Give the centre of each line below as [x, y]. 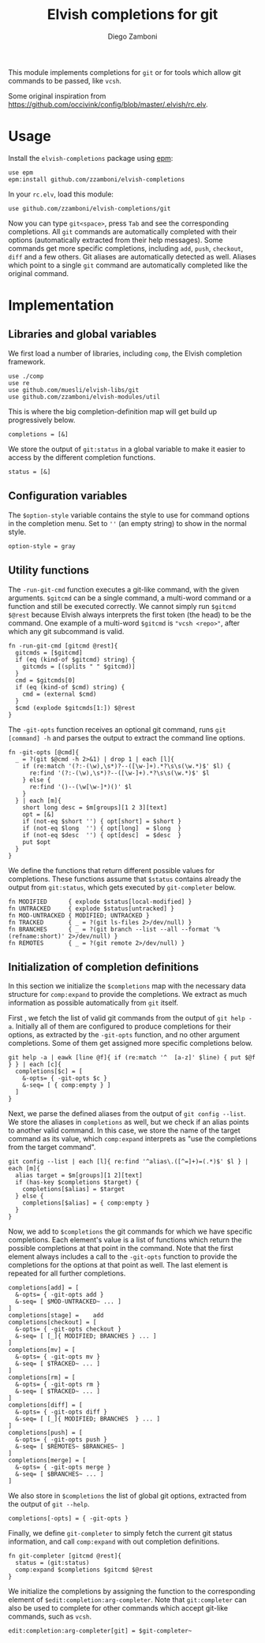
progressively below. [42, 420]
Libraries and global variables [82, 334]
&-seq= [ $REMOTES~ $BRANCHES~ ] [70, 1447]
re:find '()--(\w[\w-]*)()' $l [80, 786]
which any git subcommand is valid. [66, 631]
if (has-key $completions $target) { [77, 1182]
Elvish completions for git [132, 15]
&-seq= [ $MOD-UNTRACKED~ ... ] [69, 1302]
